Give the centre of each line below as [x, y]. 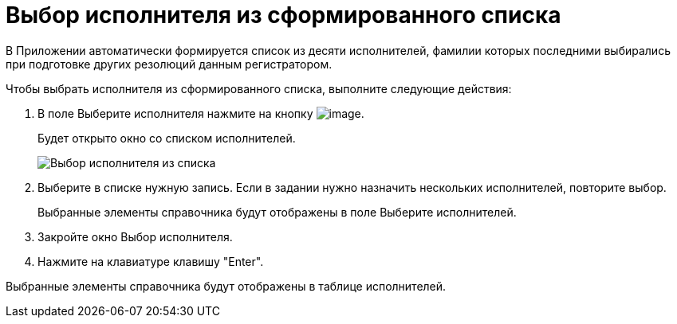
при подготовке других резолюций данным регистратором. [169, 64]
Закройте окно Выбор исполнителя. [135, 236]
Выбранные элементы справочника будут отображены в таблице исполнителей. [226, 286]
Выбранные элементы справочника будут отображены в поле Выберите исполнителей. [277, 212]
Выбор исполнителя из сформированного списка [283, 15]
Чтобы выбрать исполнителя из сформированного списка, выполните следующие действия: [259, 88]
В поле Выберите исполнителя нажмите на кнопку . [201, 113]
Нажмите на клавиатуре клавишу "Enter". [151, 261]
